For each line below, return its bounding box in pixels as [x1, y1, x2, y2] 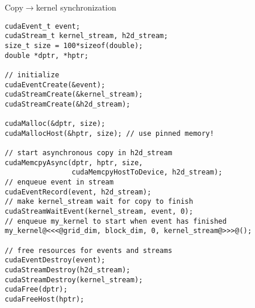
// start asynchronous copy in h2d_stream [5, 149, 173, 158]
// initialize [5, 70, 60, 79]
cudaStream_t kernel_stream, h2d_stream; [5, 32, 168, 40]
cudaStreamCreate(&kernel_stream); [5, 90, 143, 99]
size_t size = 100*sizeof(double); [5, 41, 143, 50]
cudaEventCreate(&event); [5, 80, 105, 89]
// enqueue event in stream [5, 178, 114, 187]
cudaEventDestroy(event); [5, 256, 105, 265]
